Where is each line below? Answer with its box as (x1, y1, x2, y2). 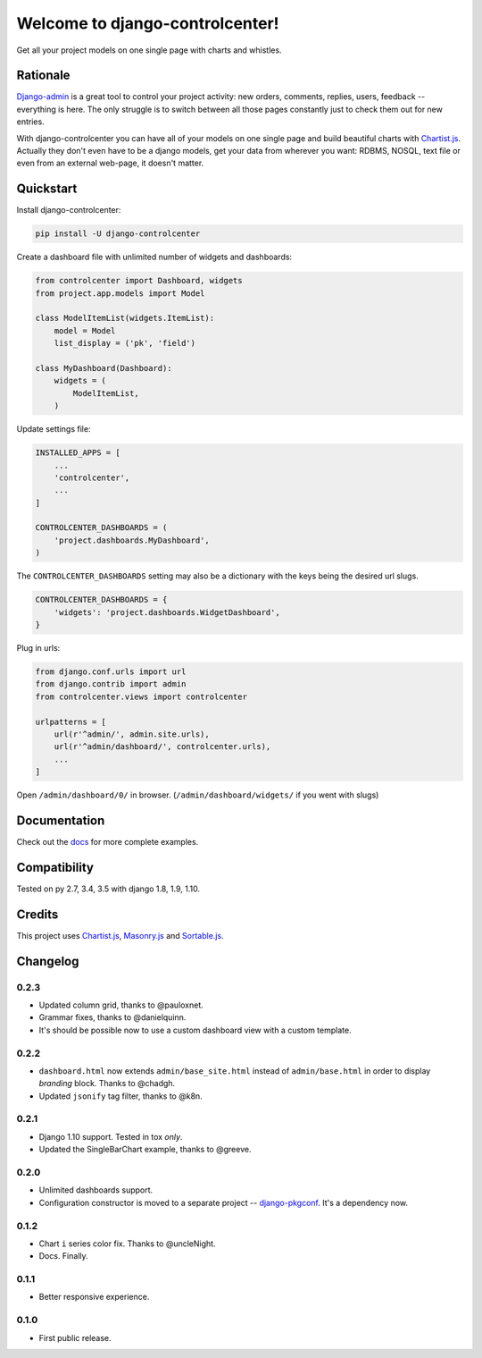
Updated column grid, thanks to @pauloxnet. (38, 1000, 204, 1010)
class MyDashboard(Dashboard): (35, 363, 173, 373)
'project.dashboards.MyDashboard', (54, 535, 210, 545)
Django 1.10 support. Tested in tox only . (38, 1131, 183, 1142)
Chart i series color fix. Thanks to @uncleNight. (38, 1238, 216, 1249)
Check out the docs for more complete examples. (16, 837, 199, 847)
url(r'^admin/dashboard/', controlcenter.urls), (54, 742, 271, 752)
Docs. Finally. (38, 1251, 88, 1261)
